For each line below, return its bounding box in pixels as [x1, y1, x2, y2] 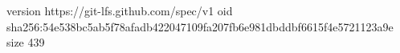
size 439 [6, 34, 45, 51]
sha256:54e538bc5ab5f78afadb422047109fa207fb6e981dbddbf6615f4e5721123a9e [6, 18, 394, 35]
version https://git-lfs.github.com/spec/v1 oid [6, 2, 233, 18]
